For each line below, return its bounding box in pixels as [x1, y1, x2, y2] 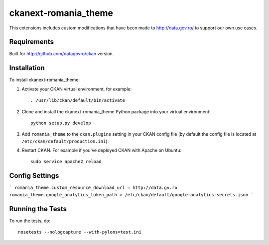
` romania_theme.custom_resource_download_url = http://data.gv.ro [9, 185, 178, 191]
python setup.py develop [30, 120, 91, 126]
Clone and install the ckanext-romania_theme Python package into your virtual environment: [21, 108, 211, 114]
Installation [9, 64, 45, 72]
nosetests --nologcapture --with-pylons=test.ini [18, 229, 142, 235]
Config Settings [9, 171, 59, 180]
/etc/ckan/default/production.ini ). [21, 138, 109, 144]
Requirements [9, 38, 54, 46]
